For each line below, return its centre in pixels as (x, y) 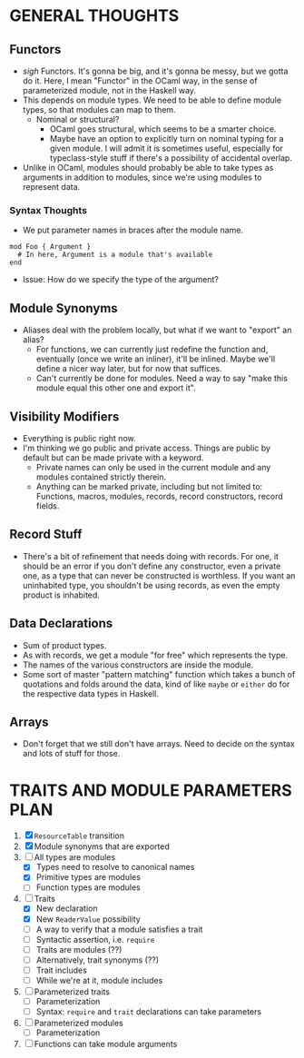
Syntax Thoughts (49, 210)
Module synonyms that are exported (102, 846)
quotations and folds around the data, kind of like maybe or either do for (156, 684)
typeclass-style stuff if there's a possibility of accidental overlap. (171, 158)
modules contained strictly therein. (101, 477)
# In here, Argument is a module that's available (115, 255)
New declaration (67, 908)
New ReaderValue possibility (88, 919)
